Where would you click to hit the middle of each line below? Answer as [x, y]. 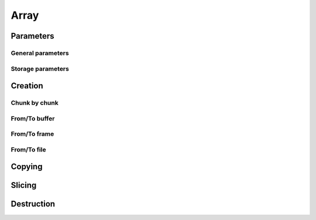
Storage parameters [40, 68]
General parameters [40, 53]
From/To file [28, 149]
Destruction [33, 204]
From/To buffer [33, 118]
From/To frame [32, 134]
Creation [27, 86]
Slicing [24, 185]
